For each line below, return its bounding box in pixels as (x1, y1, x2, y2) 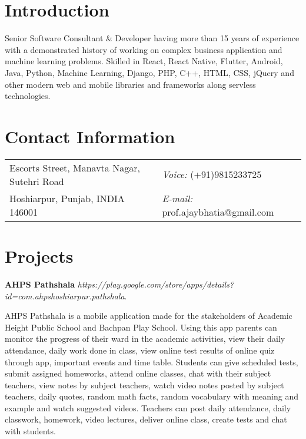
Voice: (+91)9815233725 (162, 167, 262, 181)
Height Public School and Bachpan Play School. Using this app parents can (5, 321, 277, 333)
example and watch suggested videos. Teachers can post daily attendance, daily (5, 401, 291, 414)
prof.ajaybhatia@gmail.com (162, 204, 274, 219)
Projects (5, 244, 74, 268)
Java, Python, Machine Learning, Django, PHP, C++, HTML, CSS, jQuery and (5, 66, 294, 78)
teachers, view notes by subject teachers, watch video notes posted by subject (5, 378, 284, 391)
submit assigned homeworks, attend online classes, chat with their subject (5, 367, 271, 379)
